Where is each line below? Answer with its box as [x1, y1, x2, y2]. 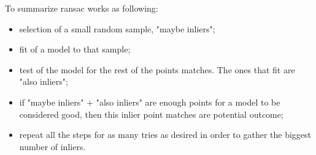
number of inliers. [19, 140, 86, 153]
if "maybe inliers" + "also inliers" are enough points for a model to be [19, 95, 280, 108]
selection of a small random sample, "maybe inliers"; [19, 22, 215, 35]
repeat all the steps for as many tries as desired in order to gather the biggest [19, 128, 312, 141]
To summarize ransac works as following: [5, 2, 158, 14]
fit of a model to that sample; [19, 43, 131, 56]
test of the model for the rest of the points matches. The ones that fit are [19, 63, 295, 76]
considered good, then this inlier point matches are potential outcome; [19, 107, 283, 120]
